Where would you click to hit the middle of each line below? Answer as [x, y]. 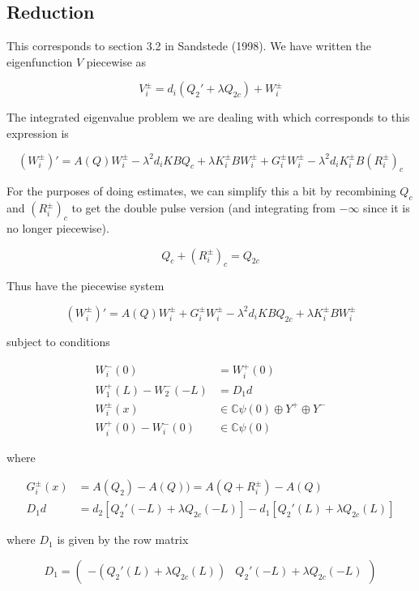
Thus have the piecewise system [86, 286]
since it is [387, 208]
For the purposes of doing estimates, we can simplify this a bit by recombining [201, 191]
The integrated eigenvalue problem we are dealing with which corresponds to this [208, 117]
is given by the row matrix [123, 540]
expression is [38, 133]
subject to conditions [58, 341]
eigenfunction [40, 61]
